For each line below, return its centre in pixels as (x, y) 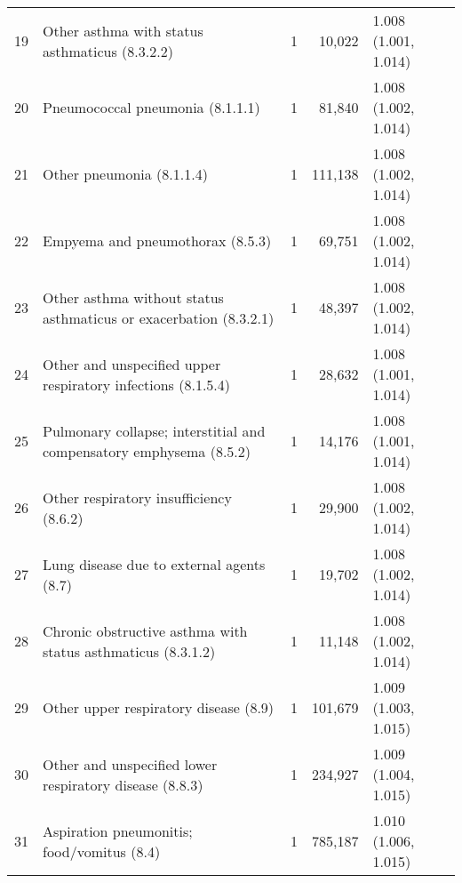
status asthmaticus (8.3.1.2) (129, 651)
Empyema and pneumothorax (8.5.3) (157, 241)
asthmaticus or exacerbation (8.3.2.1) (159, 317)
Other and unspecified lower (130, 764)
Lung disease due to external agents (154, 564)
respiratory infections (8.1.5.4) (137, 384)
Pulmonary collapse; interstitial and (154, 430)
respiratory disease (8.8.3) (123, 784)
